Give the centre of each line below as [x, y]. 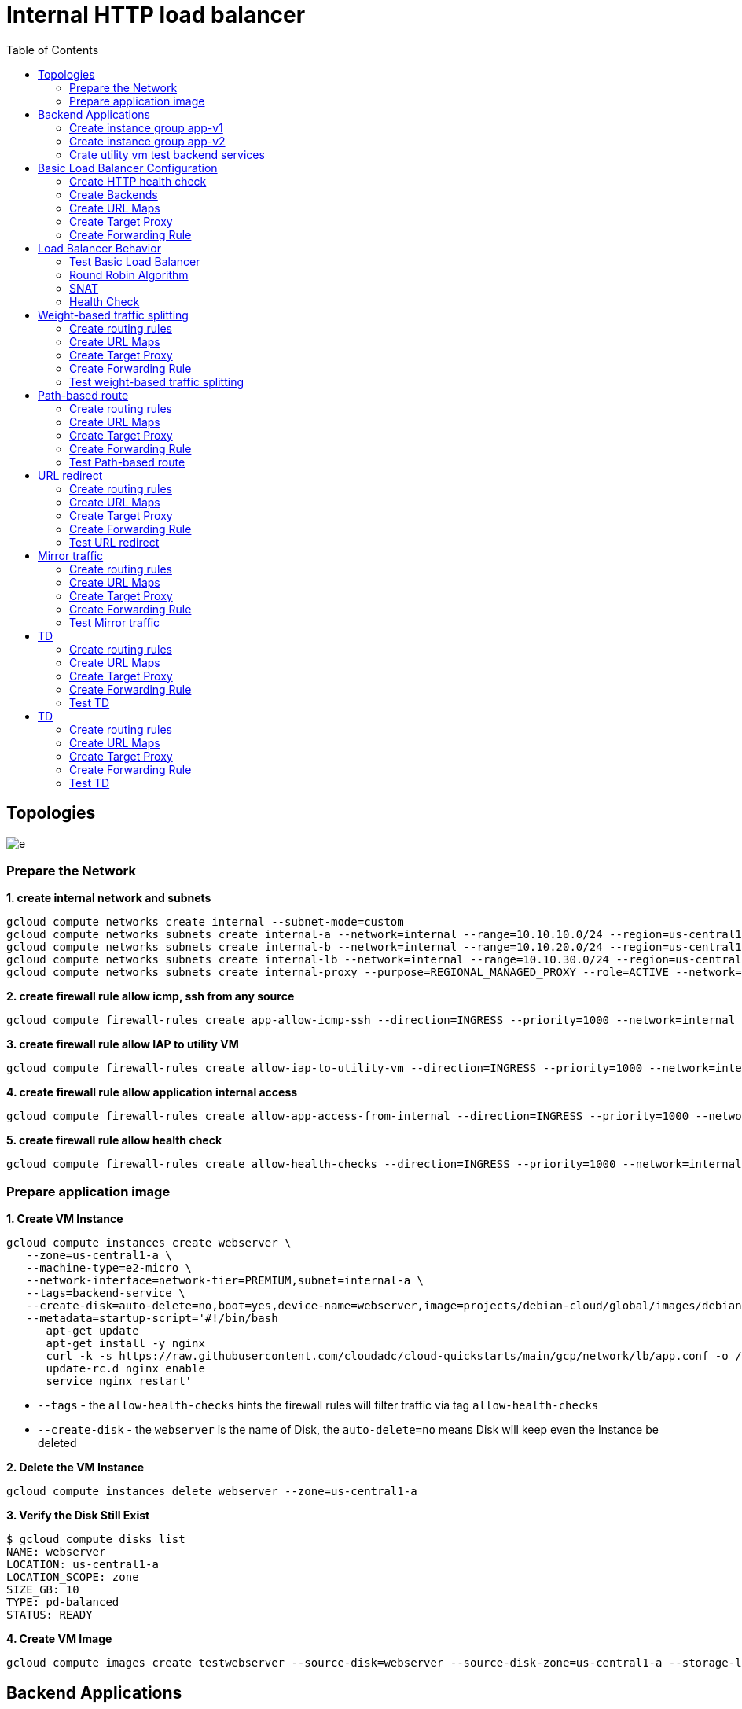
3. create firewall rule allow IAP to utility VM [123, 1044]
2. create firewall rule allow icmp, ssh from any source [151, 996]
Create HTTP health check [138, 181]
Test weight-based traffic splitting [157, 381]
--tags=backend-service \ [106, 1293]
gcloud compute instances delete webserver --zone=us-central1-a [212, 1492]
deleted [57, 1443]
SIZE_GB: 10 [43, 1590]
